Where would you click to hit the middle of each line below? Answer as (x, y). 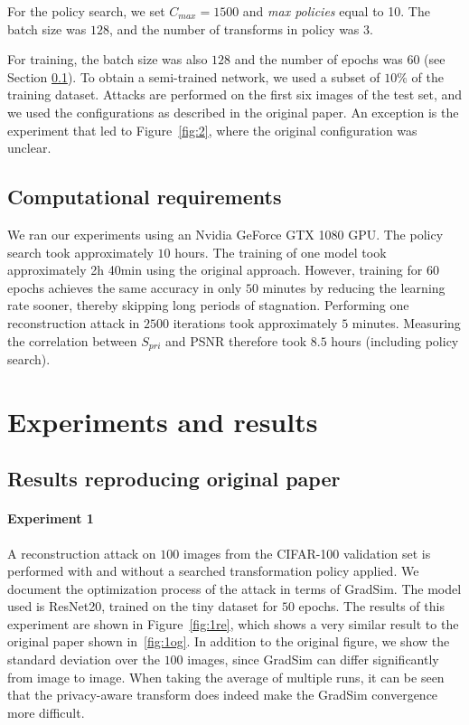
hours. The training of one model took (281, 252)
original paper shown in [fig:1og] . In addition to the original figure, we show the (229, 641)
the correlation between (72, 340)
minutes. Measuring (406, 322)
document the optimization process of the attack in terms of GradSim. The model (234, 588)
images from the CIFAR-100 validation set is (307, 553)
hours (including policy (395, 340)
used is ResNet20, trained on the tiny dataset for (143, 606)
